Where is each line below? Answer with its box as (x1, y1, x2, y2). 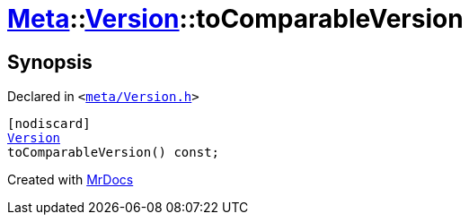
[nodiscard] (7, 116, 91, 132)
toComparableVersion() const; (7, 145, 220, 160)
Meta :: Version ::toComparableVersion (7, 4, 464, 34)
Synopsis (7, 50, 93, 73)
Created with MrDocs (7, 172, 134, 188)
